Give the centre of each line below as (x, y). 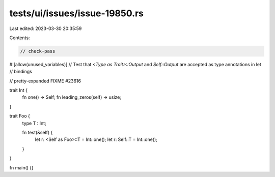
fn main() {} (22, 167)
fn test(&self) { (37, 133)
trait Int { (19, 90)
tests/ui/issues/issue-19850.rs (76, 13)
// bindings (21, 72)
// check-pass (38, 51)
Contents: (20, 38)
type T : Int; (34, 123)
